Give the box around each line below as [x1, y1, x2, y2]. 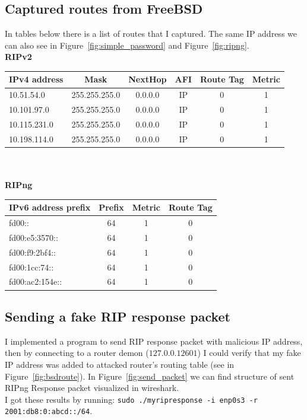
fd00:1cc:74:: [9, 260, 54, 273]
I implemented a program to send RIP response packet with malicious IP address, [5, 335, 303, 347]
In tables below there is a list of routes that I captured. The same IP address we [5, 27, 297, 40]
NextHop [128, 73, 167, 85]
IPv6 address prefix [9, 201, 91, 214]
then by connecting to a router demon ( [5, 346, 149, 359]
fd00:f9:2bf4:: [9, 246, 56, 258]
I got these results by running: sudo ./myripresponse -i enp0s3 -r [5, 393, 258, 405]
